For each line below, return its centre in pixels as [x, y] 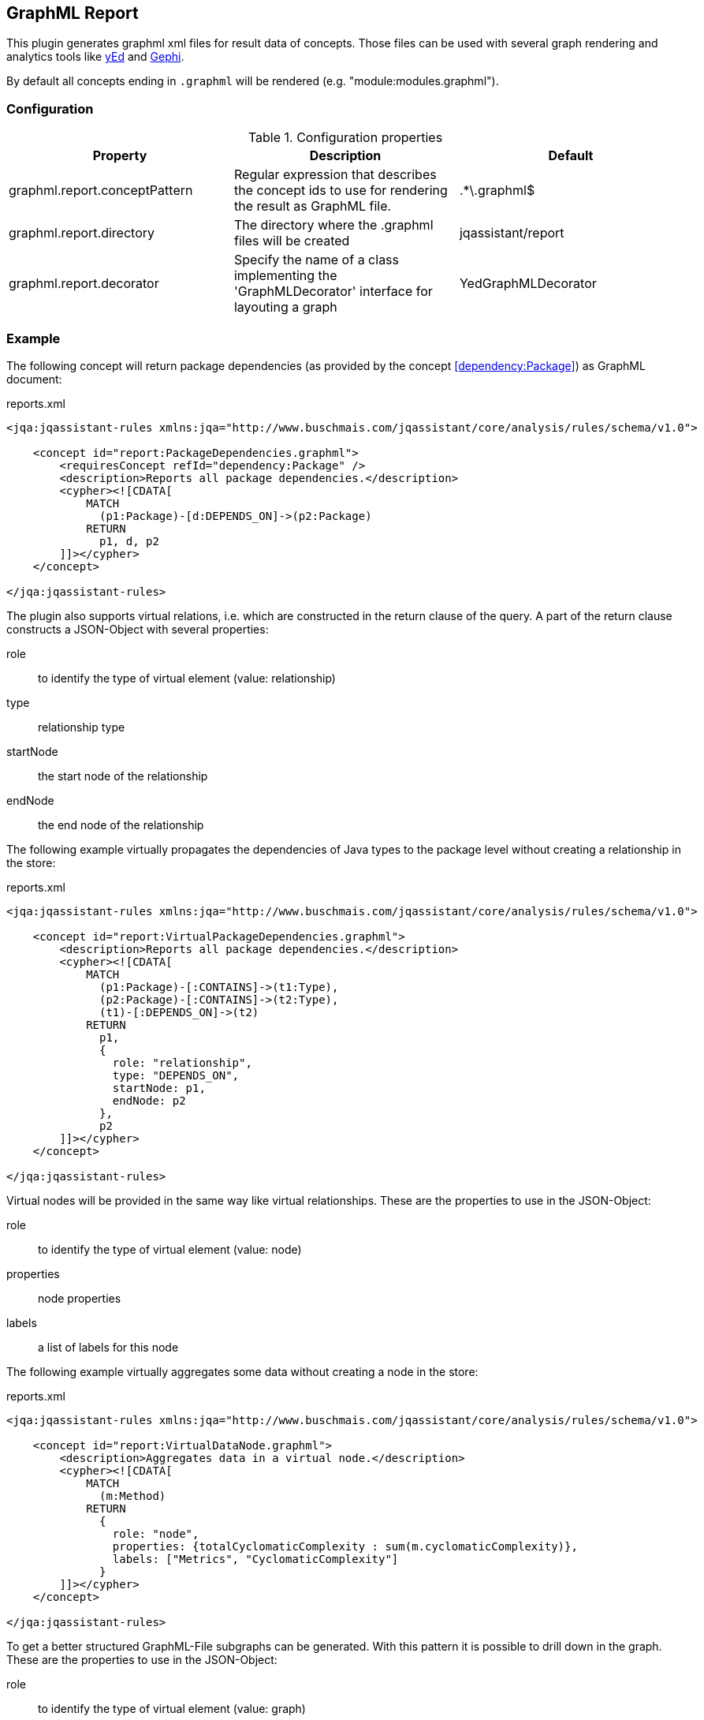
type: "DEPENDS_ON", [176, 1075]
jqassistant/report [512, 233]
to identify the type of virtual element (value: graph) [172, 1708]
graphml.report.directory [82, 233]
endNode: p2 [149, 1100]
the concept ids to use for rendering [341, 191]
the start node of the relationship [123, 776]
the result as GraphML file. [313, 206]
